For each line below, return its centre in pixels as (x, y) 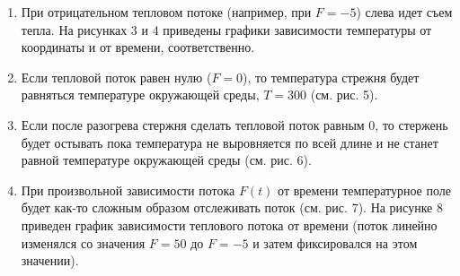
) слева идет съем (404, 12)
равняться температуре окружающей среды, (140, 95)
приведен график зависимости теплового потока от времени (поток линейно (229, 224)
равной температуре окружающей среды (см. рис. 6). (166, 160)
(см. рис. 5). (344, 95)
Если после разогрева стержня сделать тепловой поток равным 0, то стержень (234, 124)
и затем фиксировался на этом (335, 242)
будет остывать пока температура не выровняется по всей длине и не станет (230, 142)
